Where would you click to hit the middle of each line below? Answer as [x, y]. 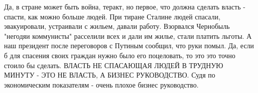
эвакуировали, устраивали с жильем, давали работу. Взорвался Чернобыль [117, 26]
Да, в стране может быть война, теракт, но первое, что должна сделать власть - [125, 6]
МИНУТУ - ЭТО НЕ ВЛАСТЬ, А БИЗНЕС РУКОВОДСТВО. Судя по [110, 75]
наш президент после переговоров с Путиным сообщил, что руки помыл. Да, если [129, 46]
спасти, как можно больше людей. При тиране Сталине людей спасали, [112, 16]
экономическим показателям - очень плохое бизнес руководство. [101, 84]
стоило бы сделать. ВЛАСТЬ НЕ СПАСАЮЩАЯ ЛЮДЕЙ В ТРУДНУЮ [114, 65]
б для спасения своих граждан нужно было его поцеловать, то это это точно [120, 55]
